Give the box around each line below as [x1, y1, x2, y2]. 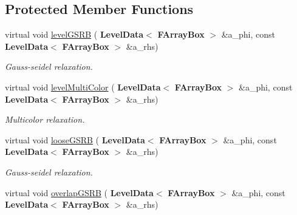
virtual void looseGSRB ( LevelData [5, 133, 145, 146]
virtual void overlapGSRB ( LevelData [5, 186, 154, 199]
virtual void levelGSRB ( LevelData [5, 28, 144, 41]
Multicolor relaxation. [5, 113, 85, 126]
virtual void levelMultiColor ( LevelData [5, 80, 161, 93]
